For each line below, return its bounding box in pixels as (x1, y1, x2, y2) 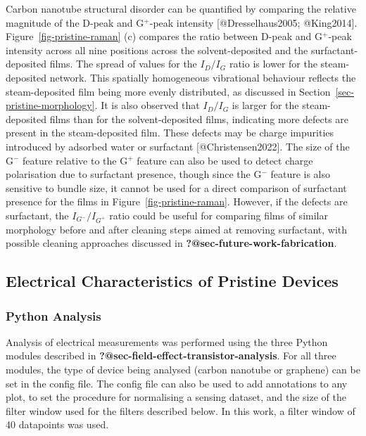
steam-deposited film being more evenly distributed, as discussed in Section (6, 84, 331, 98)
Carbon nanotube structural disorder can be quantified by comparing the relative (6, 1, 356, 15)
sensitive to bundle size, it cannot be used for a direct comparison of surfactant (6, 180, 347, 195)
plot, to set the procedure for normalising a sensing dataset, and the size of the (6, 390, 346, 404)
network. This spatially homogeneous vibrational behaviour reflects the (49, 70, 356, 84)
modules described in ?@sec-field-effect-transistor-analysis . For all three (6, 348, 336, 363)
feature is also (270, 167, 331, 181)
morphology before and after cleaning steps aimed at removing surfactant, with (6, 222, 348, 236)
